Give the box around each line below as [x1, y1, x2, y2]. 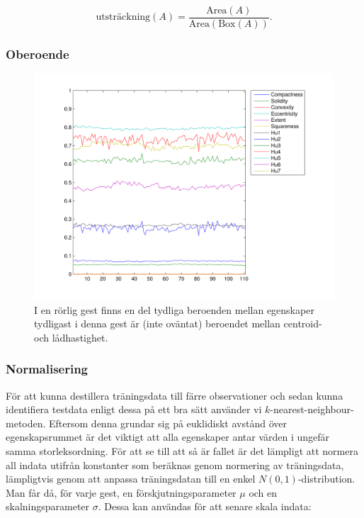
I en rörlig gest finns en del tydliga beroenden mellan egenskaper [34, 302, 314, 317]
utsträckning [96, 12, 151, 23]
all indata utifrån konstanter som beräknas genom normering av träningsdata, [6, 457, 344, 472]
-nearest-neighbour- [270, 402, 354, 417]
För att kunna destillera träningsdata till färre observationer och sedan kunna [6, 388, 343, 402]
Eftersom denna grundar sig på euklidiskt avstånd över [49, 415, 287, 430]
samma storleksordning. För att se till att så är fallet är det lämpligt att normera [6, 444, 358, 458]
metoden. [6, 415, 46, 430]
